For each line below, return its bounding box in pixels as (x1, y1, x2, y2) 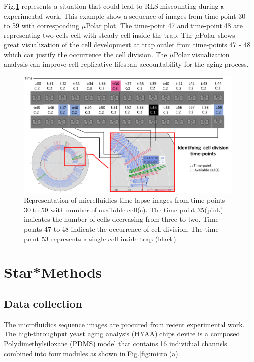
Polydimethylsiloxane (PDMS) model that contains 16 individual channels (4, 338, 227, 348)
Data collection (4, 296, 83, 311)
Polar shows (199, 30, 235, 40)
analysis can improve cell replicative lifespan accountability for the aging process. (4, 59, 249, 69)
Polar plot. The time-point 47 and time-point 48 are (86, 20, 243, 30)
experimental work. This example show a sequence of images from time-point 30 (4, 10, 246, 21)
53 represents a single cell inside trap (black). (41, 233, 178, 243)
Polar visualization (173, 49, 230, 59)
